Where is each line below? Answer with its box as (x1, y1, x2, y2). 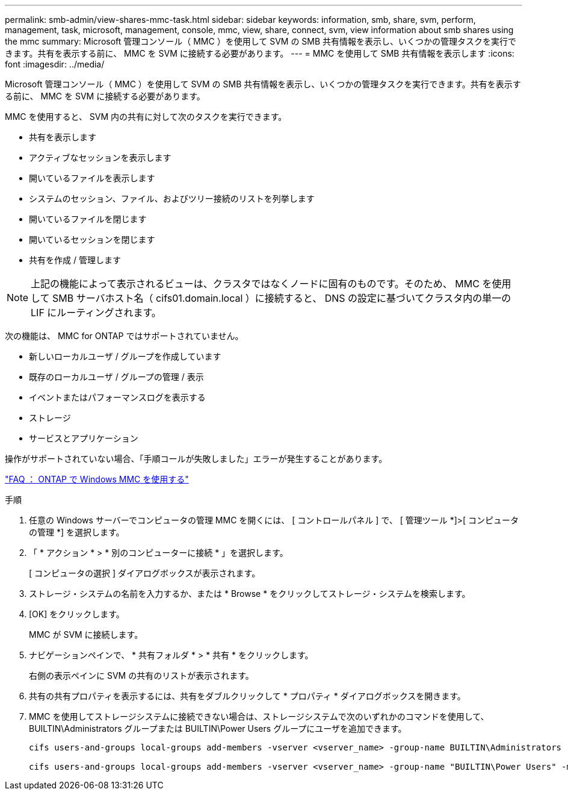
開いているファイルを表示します (29, 173, 155, 183)
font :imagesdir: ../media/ (5, 59, 105, 69)
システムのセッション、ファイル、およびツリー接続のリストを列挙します (29, 193, 315, 204)
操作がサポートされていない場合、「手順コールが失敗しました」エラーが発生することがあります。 (5, 454, 387, 464)
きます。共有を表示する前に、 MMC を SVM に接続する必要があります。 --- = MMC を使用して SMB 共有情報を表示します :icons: (5, 48, 514, 58)
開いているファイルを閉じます (29, 214, 147, 224)
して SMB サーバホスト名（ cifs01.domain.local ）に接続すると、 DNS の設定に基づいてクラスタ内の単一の (31, 292, 511, 304)
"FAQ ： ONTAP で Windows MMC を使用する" (5, 474, 189, 484)
